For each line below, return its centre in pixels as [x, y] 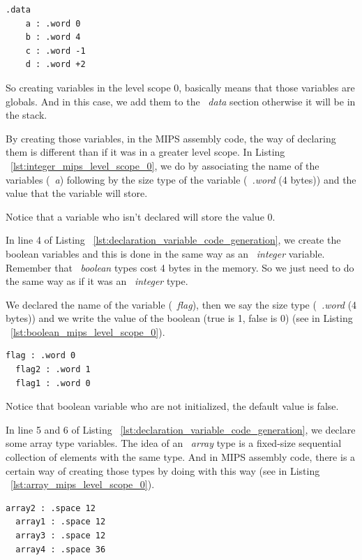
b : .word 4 [53, 37]
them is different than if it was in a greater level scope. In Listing [145, 152]
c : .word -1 [55, 51]
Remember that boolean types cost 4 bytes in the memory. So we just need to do [180, 267]
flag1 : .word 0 [53, 383]
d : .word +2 [55, 65]
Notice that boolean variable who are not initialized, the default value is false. [172, 406]
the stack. [27, 115]
